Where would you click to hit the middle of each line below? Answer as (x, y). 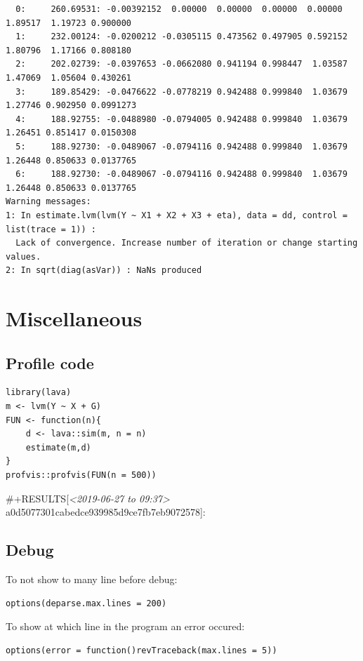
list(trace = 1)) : (51, 229)
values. (24, 256)
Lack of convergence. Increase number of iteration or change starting (187, 243)
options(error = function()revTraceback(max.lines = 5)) (141, 650)
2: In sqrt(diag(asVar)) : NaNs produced (104, 271)
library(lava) (39, 393)
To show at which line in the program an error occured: (125, 626)
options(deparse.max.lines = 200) (86, 603)
